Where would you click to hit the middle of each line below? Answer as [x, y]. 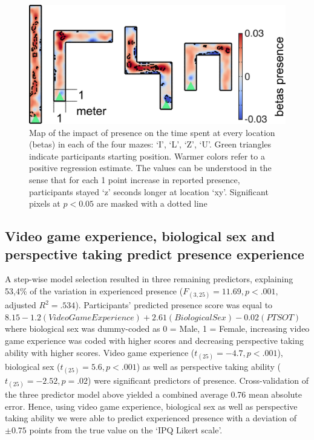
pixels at [45, 203]
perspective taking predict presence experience [155, 254]
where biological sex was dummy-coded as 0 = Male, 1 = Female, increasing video [157, 328]
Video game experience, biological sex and [140, 236]
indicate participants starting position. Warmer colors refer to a [147, 156]
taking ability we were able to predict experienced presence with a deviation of [151, 418]
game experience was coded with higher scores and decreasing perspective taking [155, 340]
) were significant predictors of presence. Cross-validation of [198, 380]
